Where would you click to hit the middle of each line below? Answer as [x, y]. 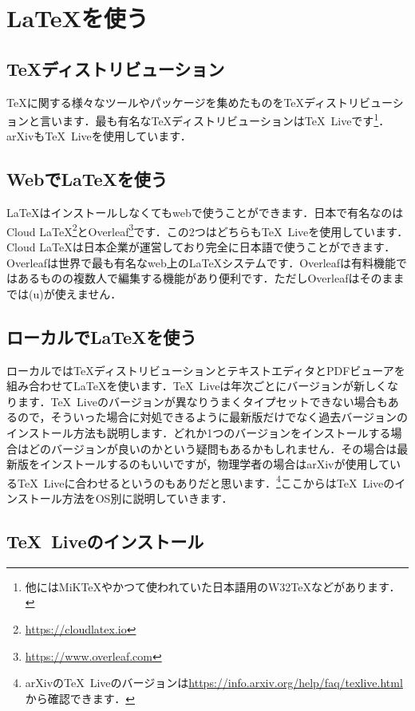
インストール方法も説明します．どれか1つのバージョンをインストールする [199, 433]
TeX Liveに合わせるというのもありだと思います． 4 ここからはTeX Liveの [206, 481]
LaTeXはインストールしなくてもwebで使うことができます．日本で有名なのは [205, 213]
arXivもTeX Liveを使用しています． [99, 136]
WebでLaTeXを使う [87, 179]
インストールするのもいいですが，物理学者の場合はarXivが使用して [215, 464]
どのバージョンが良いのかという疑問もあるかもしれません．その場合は [213, 448]
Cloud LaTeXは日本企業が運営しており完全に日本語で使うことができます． [201, 247]
